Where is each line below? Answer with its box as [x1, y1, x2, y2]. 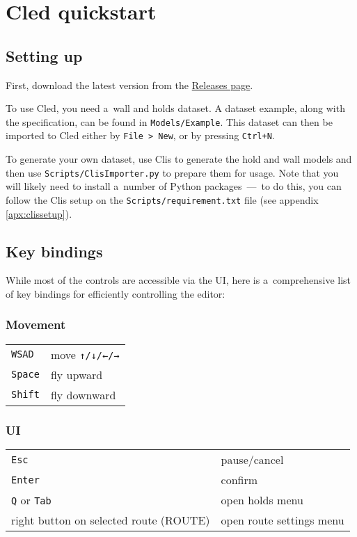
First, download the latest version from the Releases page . [6, 77, 253, 92]
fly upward [50, 366, 103, 383]
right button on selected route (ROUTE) [11, 512, 210, 528]
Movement [6, 316, 66, 333]
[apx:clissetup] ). [6, 206, 72, 221]
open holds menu [221, 492, 303, 508]
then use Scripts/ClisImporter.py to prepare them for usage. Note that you [6, 165, 339, 179]
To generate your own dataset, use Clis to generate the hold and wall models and [6, 152, 352, 166]
